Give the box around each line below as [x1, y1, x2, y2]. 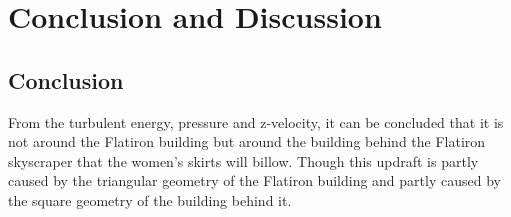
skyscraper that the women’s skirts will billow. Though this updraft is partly [8, 150, 479, 171]
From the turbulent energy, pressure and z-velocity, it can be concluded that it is [8, 111, 504, 132]
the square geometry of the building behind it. [8, 189, 292, 210]
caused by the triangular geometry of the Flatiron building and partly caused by [8, 170, 501, 191]
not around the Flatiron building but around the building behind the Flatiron [8, 131, 486, 152]
